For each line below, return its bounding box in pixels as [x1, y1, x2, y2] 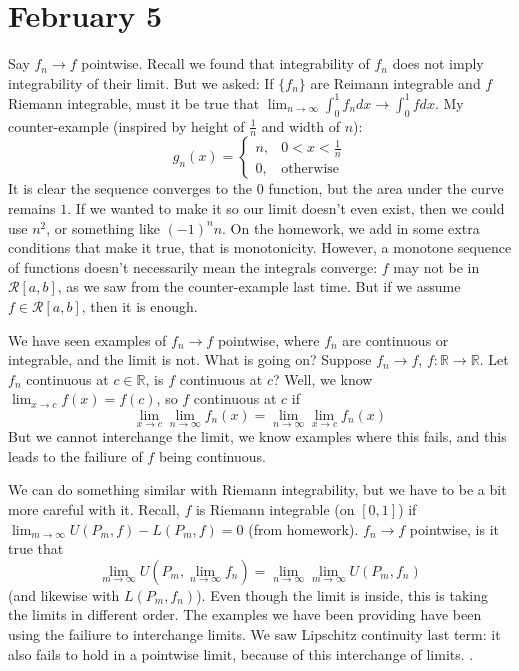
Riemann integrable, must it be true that [8, 92, 260, 113]
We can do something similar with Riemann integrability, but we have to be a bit [8, 479, 507, 500]
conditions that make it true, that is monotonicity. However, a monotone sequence [8, 237, 512, 258]
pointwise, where [217, 329, 320, 350]
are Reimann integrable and [310, 72, 481, 93]
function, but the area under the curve [268, 178, 504, 199]
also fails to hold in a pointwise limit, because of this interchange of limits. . [8, 643, 474, 664]
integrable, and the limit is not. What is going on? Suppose [8, 349, 372, 370]
